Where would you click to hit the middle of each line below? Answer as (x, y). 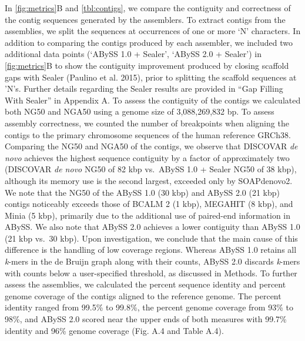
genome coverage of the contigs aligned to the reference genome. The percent (143, 295)
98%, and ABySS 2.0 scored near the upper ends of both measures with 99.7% (146, 319)
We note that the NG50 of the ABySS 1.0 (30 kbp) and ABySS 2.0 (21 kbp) (142, 192)
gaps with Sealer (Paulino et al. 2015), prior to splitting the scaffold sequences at (151, 77)
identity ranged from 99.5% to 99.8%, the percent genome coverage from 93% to (149, 307)
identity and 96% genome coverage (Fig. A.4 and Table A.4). (114, 330)
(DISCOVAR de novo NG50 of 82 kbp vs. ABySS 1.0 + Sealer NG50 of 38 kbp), (151, 169)
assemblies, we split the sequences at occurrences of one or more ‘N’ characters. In (153, 31)
